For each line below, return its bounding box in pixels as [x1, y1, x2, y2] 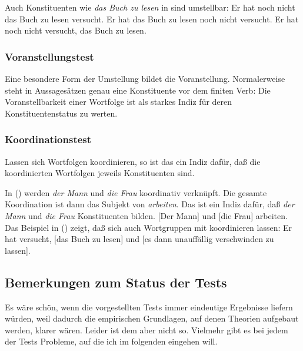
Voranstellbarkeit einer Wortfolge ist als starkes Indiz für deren [5, 95, 232, 108]
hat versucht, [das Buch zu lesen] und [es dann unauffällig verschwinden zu [5, 233, 274, 245]
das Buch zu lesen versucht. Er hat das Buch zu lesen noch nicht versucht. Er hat [5, 12, 299, 25]
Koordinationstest [5, 132, 92, 147]
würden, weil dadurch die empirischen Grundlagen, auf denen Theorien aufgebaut [5, 312, 299, 324]
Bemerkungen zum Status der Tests [5, 273, 227, 291]
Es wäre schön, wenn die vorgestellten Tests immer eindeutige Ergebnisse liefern [5, 300, 293, 313]
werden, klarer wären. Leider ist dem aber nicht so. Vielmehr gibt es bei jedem [5, 323, 288, 336]
